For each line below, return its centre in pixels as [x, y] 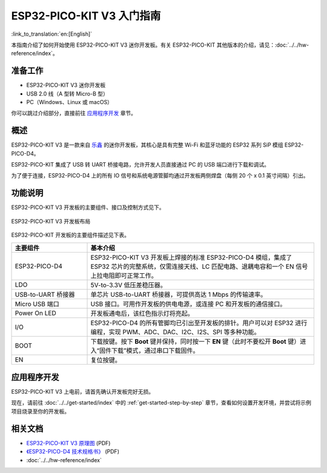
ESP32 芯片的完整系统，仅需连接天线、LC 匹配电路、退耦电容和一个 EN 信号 [199, 266]
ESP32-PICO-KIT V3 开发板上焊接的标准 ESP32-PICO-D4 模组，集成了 [191, 257]
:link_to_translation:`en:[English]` [52, 34]
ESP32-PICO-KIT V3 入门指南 [86, 16]
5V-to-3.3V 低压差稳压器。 [128, 285]
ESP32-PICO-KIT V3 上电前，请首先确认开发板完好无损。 [83, 392]
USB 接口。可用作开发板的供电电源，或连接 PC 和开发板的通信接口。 [188, 304]
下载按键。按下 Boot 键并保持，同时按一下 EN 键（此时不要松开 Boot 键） [195, 341]
